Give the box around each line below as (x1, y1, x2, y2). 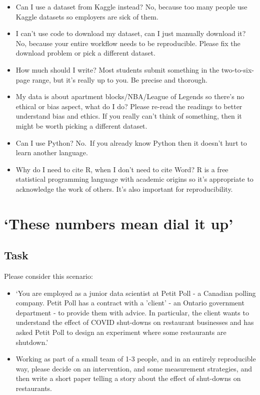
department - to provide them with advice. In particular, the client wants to (15, 307, 249, 317)
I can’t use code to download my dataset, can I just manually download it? (15, 28, 246, 39)
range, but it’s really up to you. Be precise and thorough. (32, 74, 207, 85)
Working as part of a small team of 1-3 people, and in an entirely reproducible (15, 353, 256, 364)
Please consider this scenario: (4, 271, 93, 281)
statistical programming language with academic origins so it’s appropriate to (15, 174, 253, 184)
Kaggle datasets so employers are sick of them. (15, 11, 158, 22)
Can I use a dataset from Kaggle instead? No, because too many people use (15, 2, 247, 12)
